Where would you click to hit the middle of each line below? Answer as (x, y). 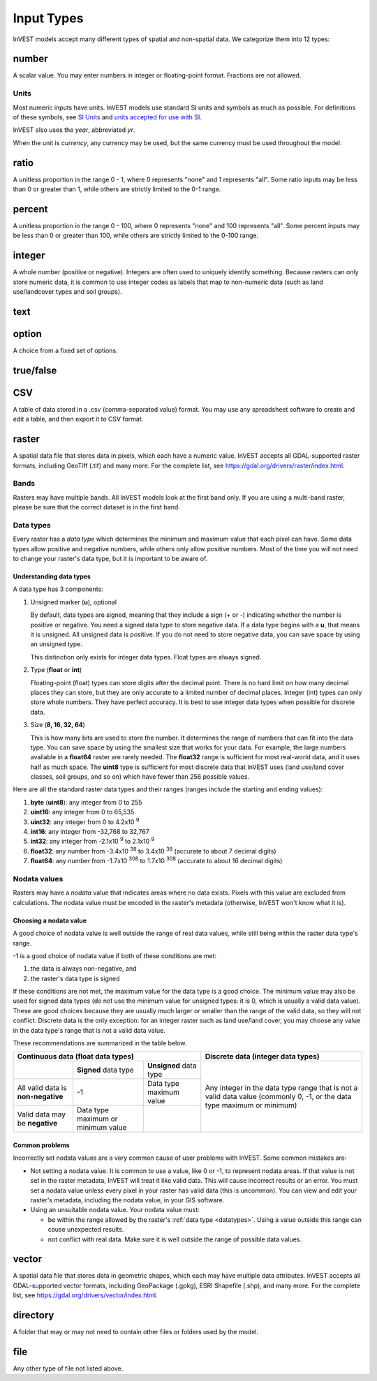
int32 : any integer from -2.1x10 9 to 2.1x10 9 (93, 841)
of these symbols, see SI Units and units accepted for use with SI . (108, 117)
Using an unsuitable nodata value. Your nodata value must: (115, 1210)
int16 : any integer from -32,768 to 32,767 (90, 832)
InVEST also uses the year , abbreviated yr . (74, 130)
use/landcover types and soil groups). (67, 292)
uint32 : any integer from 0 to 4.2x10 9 (85, 821)
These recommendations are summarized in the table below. (100, 1043)
